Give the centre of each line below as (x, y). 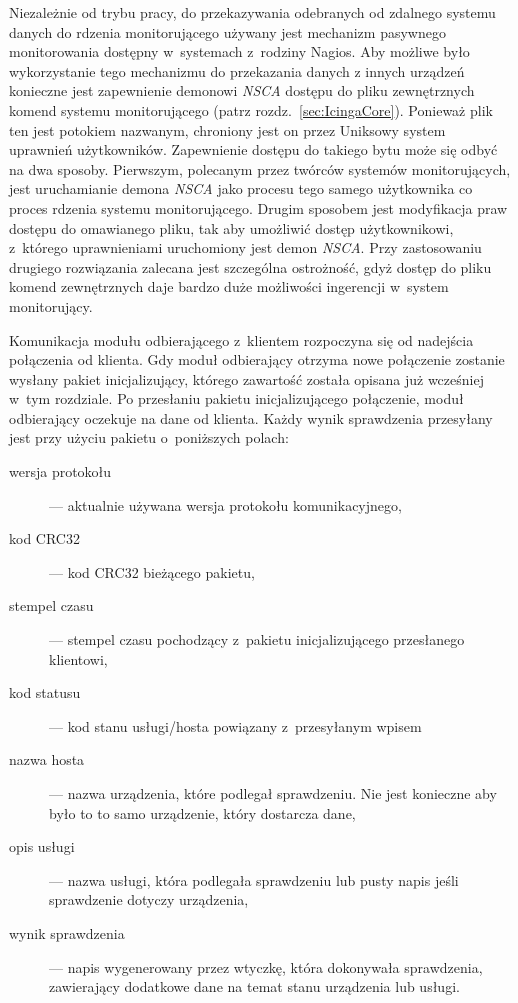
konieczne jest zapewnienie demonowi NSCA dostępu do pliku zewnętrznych (242, 90)
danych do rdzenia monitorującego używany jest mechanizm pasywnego (227, 31)
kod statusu (45, 692)
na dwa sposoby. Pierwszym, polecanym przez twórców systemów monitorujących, (260, 168)
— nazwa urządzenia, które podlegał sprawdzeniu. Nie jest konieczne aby (273, 793)
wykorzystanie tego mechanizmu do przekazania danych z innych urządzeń (237, 70)
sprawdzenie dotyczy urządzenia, (149, 899)
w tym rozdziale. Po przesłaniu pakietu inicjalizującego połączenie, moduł (236, 398)
